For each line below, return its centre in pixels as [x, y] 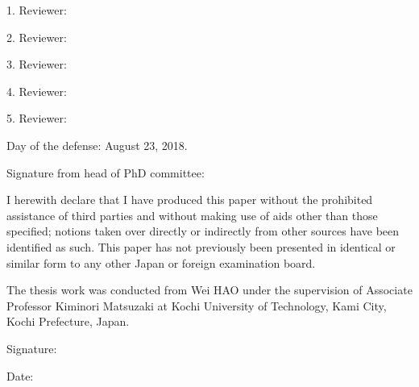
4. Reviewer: [37, 91]
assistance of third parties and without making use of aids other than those [192, 215]
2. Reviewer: [37, 37]
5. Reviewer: [37, 118]
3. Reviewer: [37, 64]
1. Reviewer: [37, 10]
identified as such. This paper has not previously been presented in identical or [201, 246]
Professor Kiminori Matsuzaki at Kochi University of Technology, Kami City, [197, 305]
